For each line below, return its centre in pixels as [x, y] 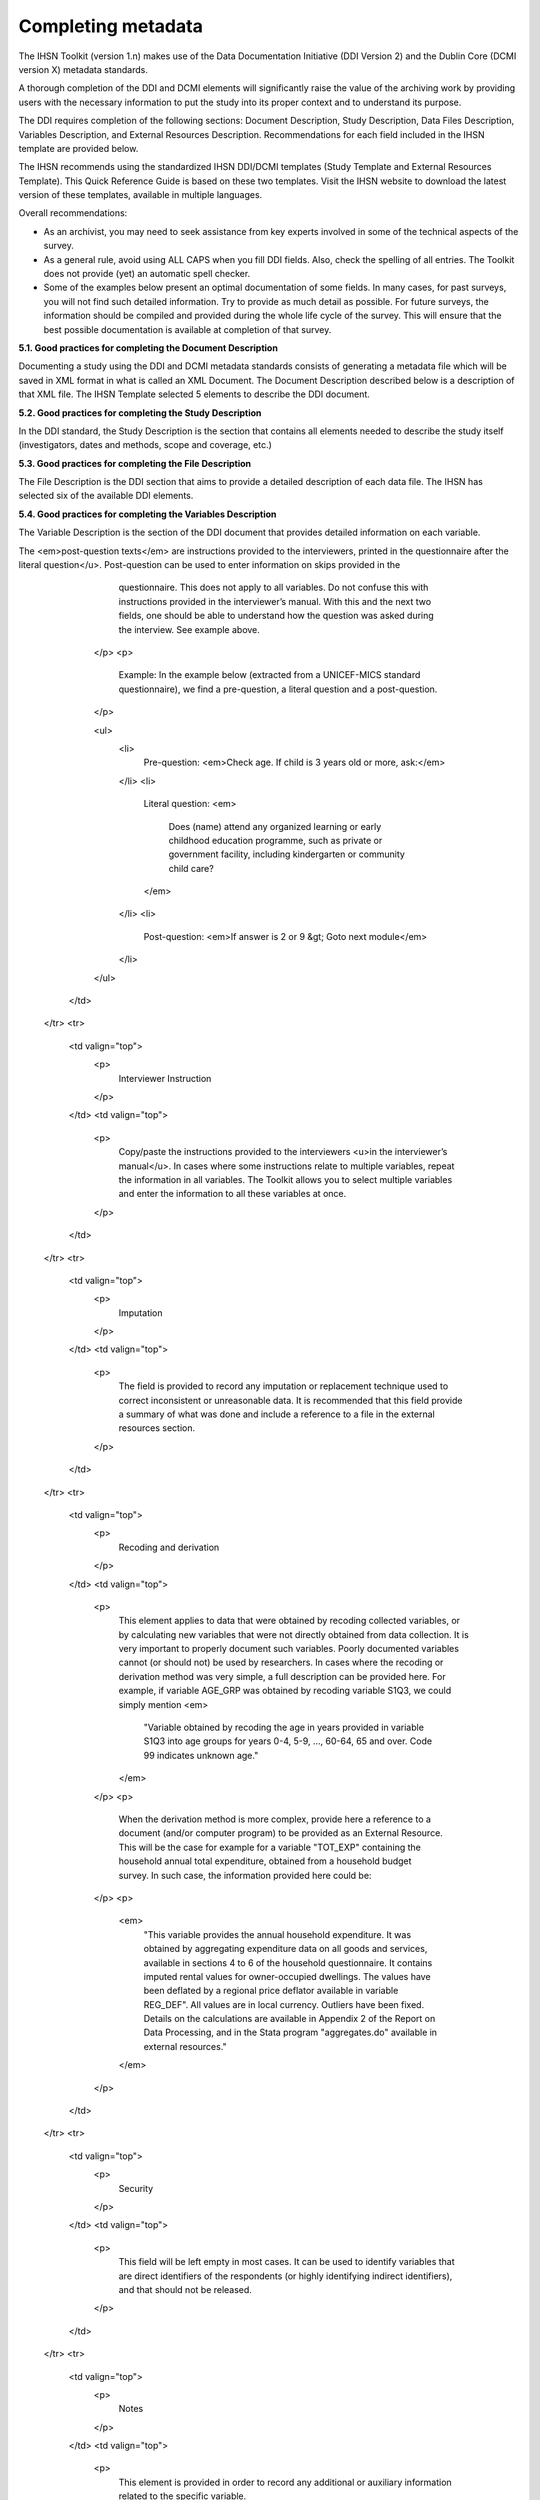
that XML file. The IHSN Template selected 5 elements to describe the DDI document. [194, 394]
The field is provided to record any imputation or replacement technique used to [283, 1386]
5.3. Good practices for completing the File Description [135, 463]
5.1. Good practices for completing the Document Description [148, 347]
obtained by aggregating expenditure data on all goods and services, [285, 1949]
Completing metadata [111, 26]
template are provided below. [78, 148]
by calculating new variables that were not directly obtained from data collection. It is [293, 1634]
